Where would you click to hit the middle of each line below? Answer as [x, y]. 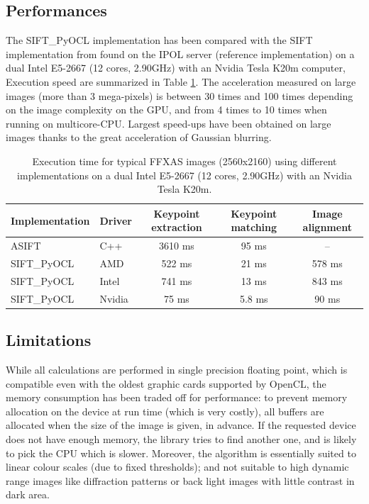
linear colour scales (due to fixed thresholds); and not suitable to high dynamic [177, 467]
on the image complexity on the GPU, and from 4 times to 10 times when [166, 110]
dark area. [28, 494]
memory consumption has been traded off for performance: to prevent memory [177, 397]
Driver [116, 220]
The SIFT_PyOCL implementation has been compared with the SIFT [159, 40]
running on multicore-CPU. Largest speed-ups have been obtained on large [169, 123]
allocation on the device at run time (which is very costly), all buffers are [165, 411]
